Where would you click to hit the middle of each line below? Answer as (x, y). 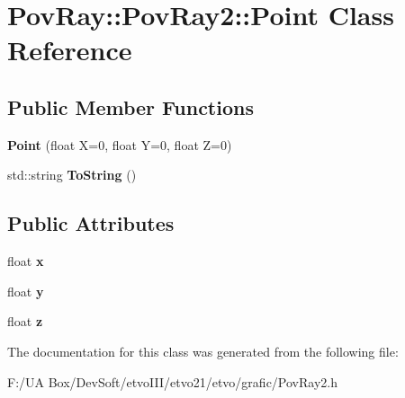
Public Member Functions (130, 106)
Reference (70, 50)
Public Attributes (91, 223)
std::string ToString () (72, 175)
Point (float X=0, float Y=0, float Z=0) (120, 144)
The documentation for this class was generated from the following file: (203, 351)
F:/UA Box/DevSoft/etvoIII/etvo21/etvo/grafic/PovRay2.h (172, 381)
